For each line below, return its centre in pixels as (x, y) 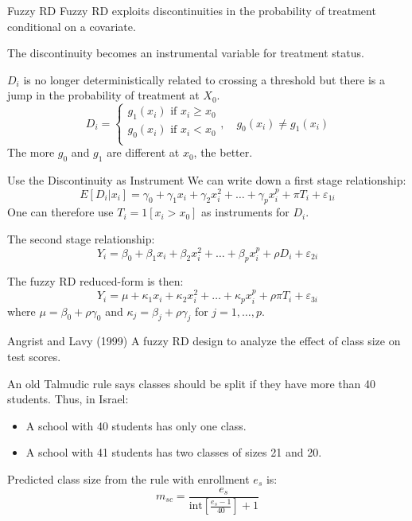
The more (31, 152)
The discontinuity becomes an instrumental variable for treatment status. (186, 53)
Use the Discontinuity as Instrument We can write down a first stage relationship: (207, 179)
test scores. (34, 356)
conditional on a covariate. (72, 26)
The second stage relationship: (81, 239)
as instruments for (245, 212)
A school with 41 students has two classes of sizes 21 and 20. (174, 452)
